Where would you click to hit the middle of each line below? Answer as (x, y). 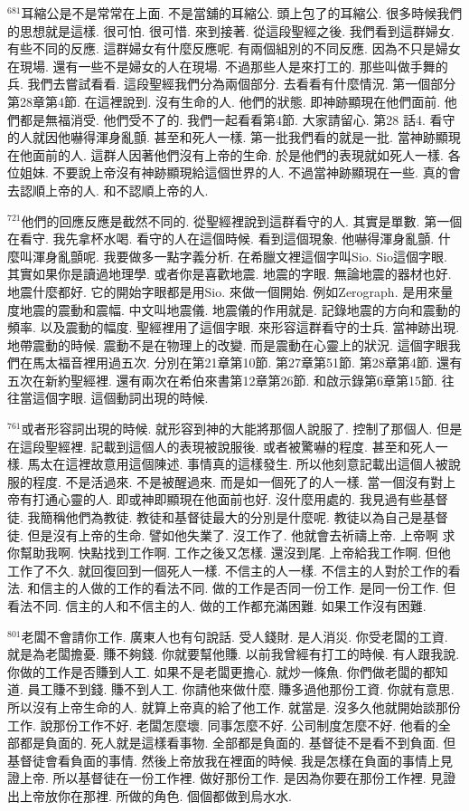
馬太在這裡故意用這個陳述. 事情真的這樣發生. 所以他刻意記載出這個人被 (238, 464)
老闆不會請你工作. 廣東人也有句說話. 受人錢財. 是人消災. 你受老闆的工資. (234, 636)
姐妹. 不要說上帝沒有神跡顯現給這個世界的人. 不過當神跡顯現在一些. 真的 (234, 172)
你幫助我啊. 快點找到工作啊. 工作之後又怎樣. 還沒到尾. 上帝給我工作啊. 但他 (229, 553)
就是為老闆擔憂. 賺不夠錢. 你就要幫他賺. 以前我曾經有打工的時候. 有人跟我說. (234, 654)
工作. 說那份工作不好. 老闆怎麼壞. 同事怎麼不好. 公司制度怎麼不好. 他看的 (223, 725)
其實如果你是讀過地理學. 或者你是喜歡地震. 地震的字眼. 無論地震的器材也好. (230, 274)
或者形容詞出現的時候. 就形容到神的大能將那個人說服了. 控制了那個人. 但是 (242, 429)
